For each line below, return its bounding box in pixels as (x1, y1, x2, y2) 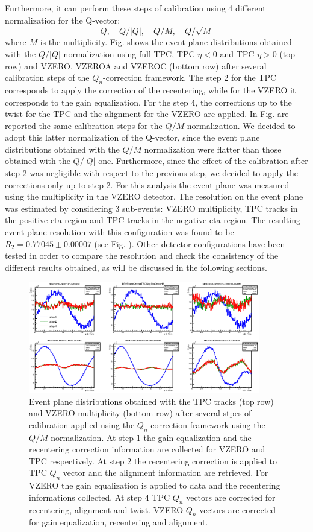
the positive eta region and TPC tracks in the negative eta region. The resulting (5, 214, 300, 226)
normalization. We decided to (187, 119, 296, 131)
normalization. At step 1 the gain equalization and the (51, 431, 252, 443)
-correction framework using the (147, 418, 265, 431)
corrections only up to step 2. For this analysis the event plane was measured (5, 178, 290, 191)
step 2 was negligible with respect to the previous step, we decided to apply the (5, 166, 298, 179)
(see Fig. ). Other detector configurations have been (94, 237, 285, 250)
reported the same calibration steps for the (5, 119, 163, 131)
